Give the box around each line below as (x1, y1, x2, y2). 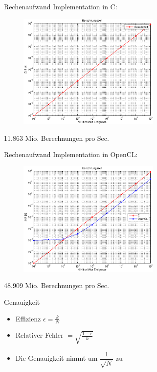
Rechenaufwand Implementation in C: (4, 1, 117, 11)
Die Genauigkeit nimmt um (15, 353, 98, 363)
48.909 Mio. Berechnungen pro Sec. (4, 280, 109, 291)
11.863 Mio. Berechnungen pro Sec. (4, 133, 109, 143)
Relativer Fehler (15, 330, 64, 340)
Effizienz (15, 313, 41, 323)
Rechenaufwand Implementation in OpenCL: (4, 149, 138, 159)
